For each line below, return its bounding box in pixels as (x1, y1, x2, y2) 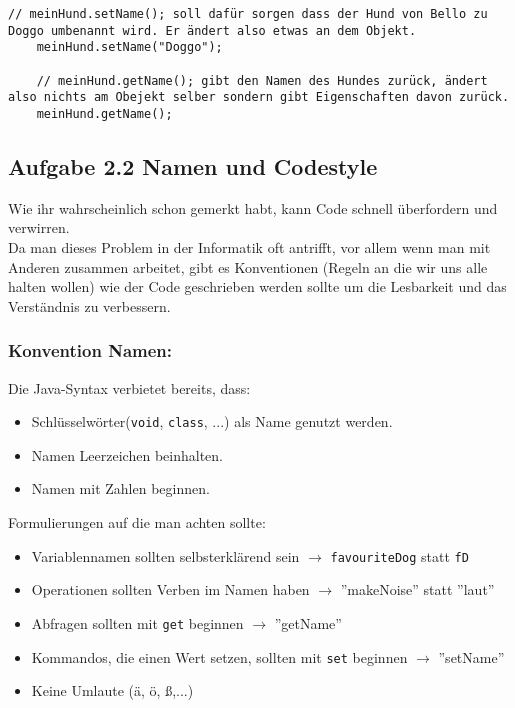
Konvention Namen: (8, 338, 173, 363)
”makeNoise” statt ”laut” (340, 579, 495, 600)
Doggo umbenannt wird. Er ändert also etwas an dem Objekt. (8, 23, 417, 38)
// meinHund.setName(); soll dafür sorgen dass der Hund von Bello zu (8, 7, 488, 21)
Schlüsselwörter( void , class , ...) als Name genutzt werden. (31, 411, 393, 432)
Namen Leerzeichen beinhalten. (31, 444, 223, 465)
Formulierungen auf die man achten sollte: (8, 512, 266, 533)
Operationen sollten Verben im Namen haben (31, 579, 310, 600)
